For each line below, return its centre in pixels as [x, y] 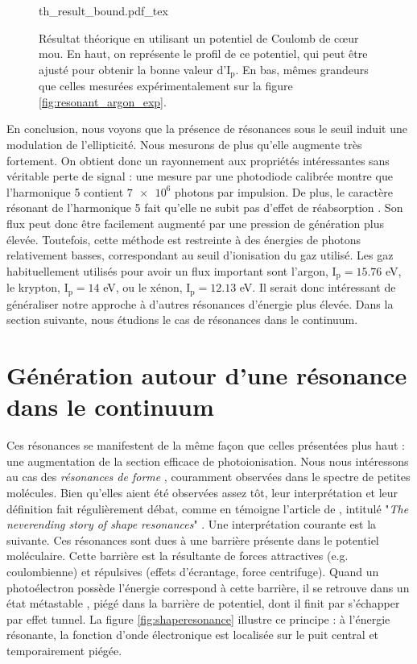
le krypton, [33, 287]
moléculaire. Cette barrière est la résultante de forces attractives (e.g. [178, 556]
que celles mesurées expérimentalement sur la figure [166, 86]
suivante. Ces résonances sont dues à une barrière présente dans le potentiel [193, 539]
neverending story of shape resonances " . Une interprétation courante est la [192, 524]
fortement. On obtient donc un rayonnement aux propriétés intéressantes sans [198, 160]
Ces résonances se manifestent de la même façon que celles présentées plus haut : [206, 445]
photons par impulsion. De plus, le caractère [284, 191]
